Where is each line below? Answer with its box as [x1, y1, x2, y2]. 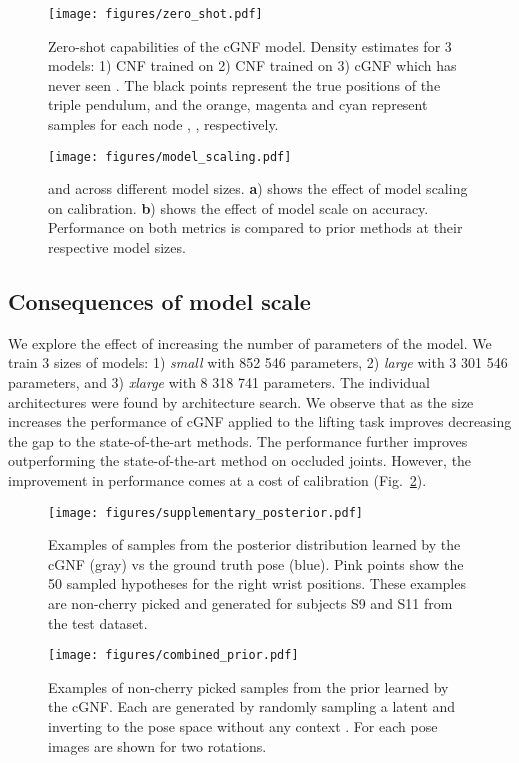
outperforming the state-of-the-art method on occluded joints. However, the [8, 450, 472, 471]
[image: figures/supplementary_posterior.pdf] [48, 505, 363, 520]
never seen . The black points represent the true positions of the [48, 74, 441, 95]
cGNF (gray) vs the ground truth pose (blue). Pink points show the [48, 553, 464, 574]
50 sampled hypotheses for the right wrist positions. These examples [48, 573, 466, 594]
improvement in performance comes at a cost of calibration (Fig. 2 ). [8, 470, 427, 491]
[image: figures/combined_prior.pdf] [48, 648, 299, 663]
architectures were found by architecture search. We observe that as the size [8, 391, 474, 412]
